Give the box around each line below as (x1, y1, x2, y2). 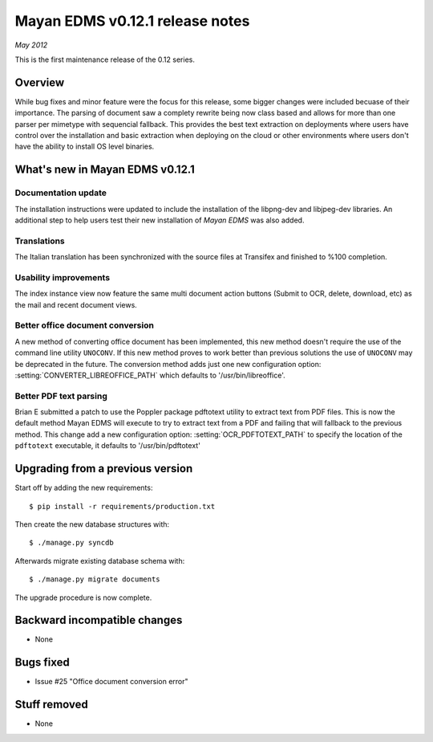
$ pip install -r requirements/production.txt (29, 502, 216, 511)
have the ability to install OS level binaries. (14, 141, 155, 152)
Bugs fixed (14, 655, 70, 670)
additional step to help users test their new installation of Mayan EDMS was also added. (14, 215, 305, 225)
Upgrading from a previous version (14, 462, 193, 475)
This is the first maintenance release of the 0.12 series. (14, 55, 196, 64)
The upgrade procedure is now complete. (14, 593, 152, 602)
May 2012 (14, 40, 48, 50)
